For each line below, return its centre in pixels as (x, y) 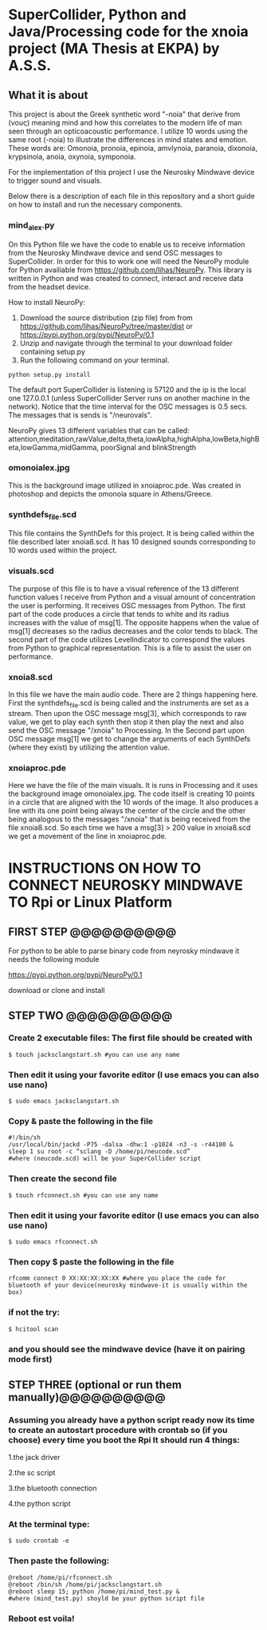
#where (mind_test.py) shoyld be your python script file (106, 1598)
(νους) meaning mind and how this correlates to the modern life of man (125, 123)
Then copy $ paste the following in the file (91, 1261)
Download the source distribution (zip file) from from (106, 318)
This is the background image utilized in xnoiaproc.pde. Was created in (125, 485)
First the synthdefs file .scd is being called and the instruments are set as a (129, 704)
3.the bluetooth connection (53, 1488)
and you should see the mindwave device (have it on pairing (127, 1349)
